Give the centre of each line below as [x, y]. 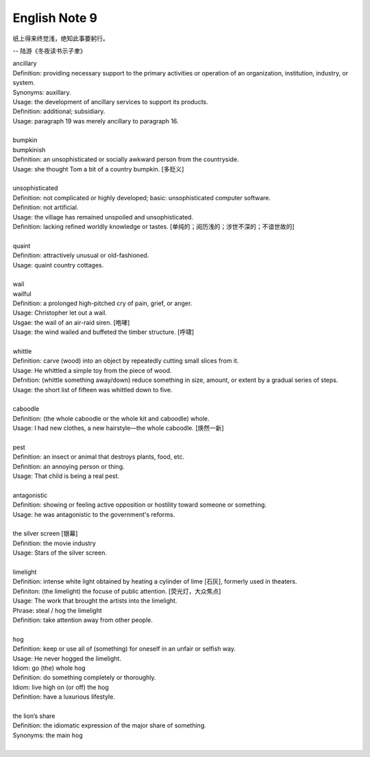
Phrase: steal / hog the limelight [57, 610]
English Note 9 [55, 18]
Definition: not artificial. [46, 207]
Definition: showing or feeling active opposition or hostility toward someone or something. [140, 505]
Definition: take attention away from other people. [83, 620]
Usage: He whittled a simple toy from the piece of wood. [92, 370]
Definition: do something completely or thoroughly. [85, 677]
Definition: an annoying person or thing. [69, 466]
